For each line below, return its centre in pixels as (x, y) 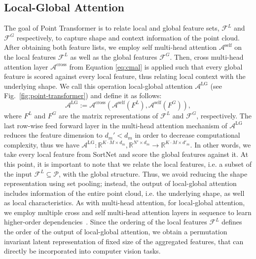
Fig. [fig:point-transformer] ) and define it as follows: (83, 95)
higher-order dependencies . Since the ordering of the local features (106, 222)
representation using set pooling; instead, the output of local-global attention (120, 183)
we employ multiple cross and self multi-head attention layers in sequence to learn (128, 212)
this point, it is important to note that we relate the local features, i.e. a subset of (128, 164)
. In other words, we (220, 144)
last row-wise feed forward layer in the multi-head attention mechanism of (116, 125)
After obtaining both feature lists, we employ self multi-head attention (110, 47)
